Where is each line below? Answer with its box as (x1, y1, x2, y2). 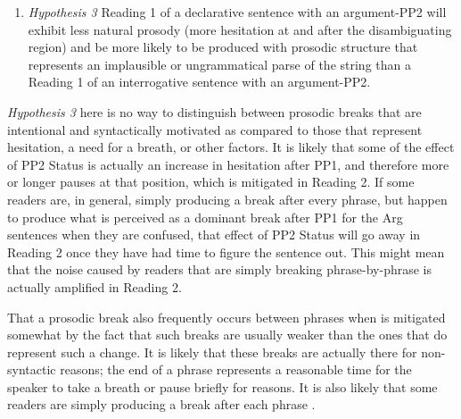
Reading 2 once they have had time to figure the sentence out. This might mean (7, 242, 445, 261)
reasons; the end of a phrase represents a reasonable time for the (60, 360, 412, 379)
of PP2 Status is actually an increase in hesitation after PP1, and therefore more (7, 155, 449, 173)
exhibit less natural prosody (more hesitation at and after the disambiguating (28, 20, 452, 38)
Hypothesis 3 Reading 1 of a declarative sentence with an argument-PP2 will (28, 3, 447, 21)
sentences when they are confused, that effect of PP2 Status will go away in (7, 225, 421, 244)
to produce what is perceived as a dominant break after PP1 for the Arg (7, 207, 403, 226)
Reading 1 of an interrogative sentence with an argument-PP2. (28, 72, 371, 91)
